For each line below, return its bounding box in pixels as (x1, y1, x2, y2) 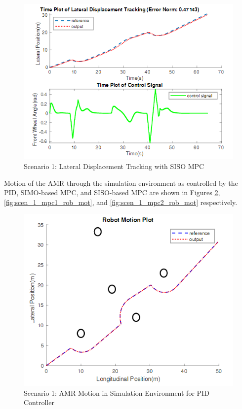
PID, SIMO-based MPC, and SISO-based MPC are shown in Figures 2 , (4, 187, 220, 198)
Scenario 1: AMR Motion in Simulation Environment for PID (24, 387, 209, 398)
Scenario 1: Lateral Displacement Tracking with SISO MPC (24, 161, 204, 171)
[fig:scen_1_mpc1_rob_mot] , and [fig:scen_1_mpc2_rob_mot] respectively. (4, 197, 238, 207)
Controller (24, 397, 54, 408)
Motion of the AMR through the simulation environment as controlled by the (4, 177, 238, 188)
